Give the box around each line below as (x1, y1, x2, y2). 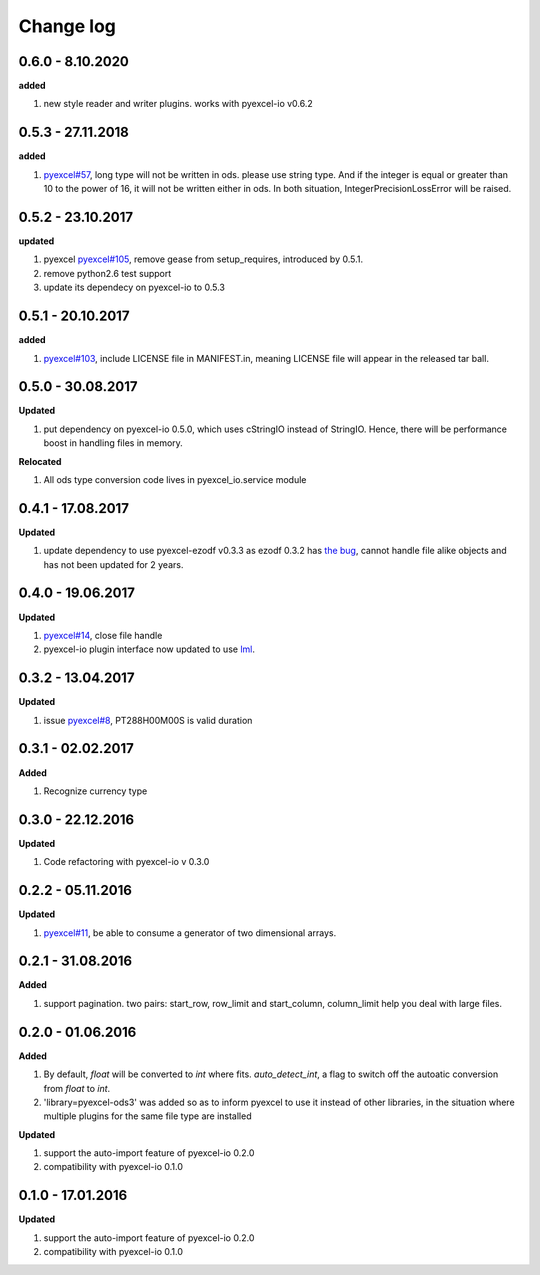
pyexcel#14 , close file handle (43, 629, 163, 641)
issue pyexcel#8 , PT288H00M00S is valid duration (43, 714, 253, 726)
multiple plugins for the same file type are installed (43, 1110, 252, 1122)
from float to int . (43, 1082, 111, 1094)
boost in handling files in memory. (43, 437, 184, 449)
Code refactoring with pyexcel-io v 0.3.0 (43, 856, 210, 868)
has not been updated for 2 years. (43, 558, 184, 570)
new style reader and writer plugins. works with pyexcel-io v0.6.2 (43, 98, 314, 110)
